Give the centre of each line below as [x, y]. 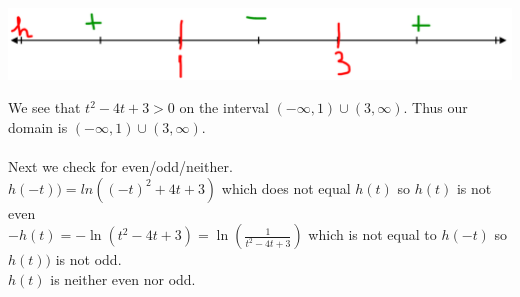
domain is [38, 127]
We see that [44, 107]
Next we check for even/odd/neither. [120, 166]
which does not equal [286, 187]
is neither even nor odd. [123, 279]
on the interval [224, 107]
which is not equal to [372, 234]
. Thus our [435, 107]
